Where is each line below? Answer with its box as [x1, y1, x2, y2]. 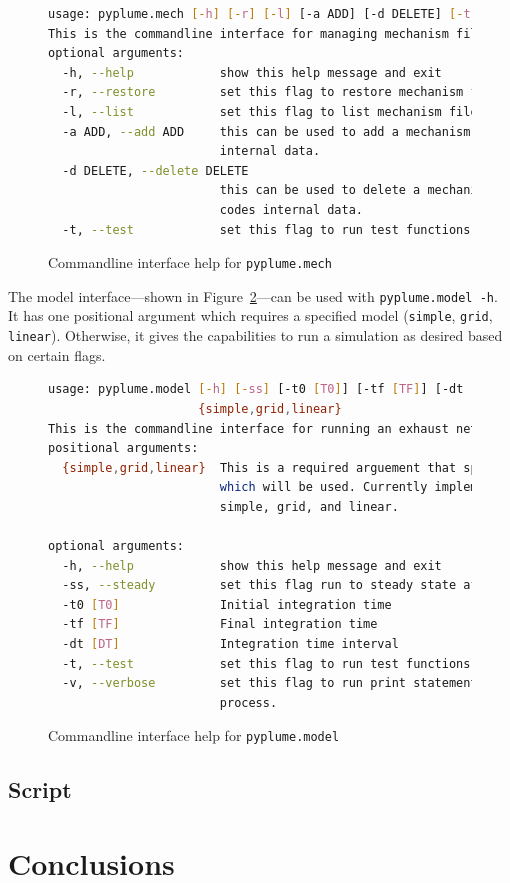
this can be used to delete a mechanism [219, 183, 492, 198]
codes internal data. [219, 202, 363, 217]
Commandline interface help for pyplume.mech [48, 252, 332, 273]
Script [8, 774, 72, 805]
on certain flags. [8, 344, 106, 365]
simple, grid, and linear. [219, 499, 399, 514]
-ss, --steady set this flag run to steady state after [62, 578, 500, 593]
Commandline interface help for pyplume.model [48, 725, 340, 746]
